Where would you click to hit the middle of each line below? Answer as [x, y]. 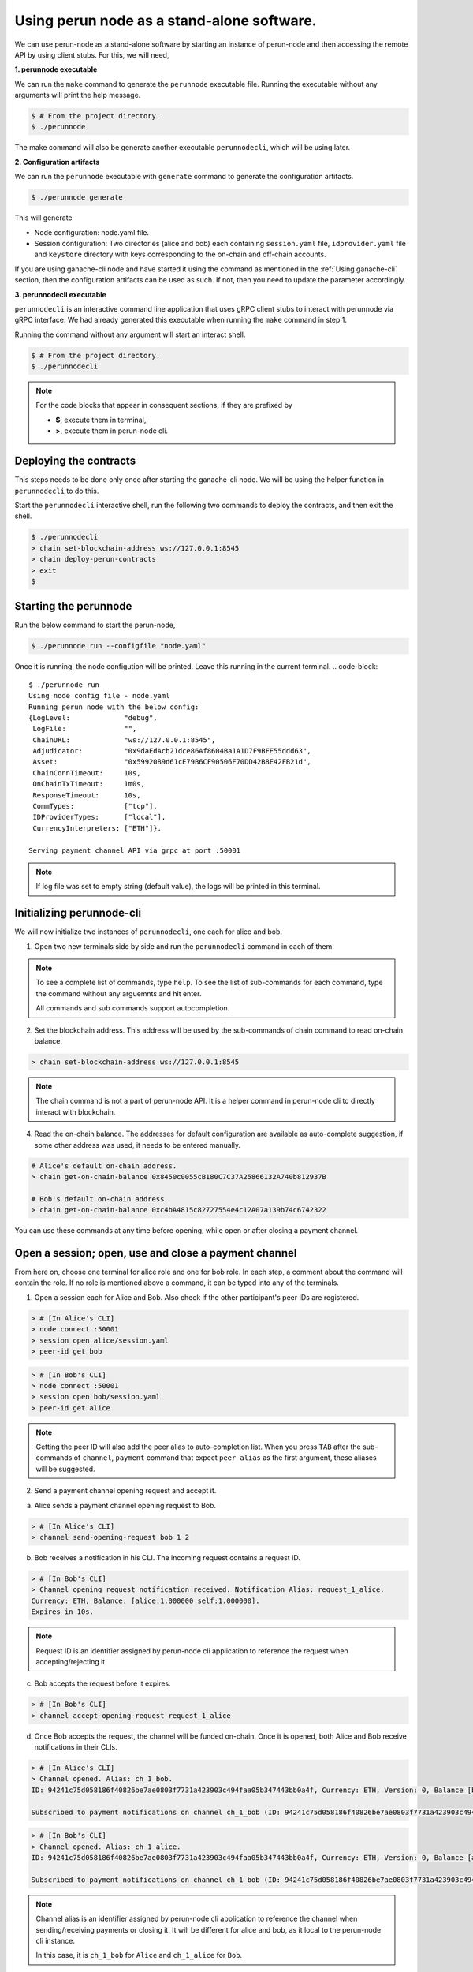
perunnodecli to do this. [57, 491]
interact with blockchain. [76, 1111]
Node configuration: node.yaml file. [92, 232]
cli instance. [55, 1940]
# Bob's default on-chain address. [100, 1199]
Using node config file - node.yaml [99, 696]
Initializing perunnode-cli [78, 913]
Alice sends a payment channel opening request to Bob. [125, 1505]
